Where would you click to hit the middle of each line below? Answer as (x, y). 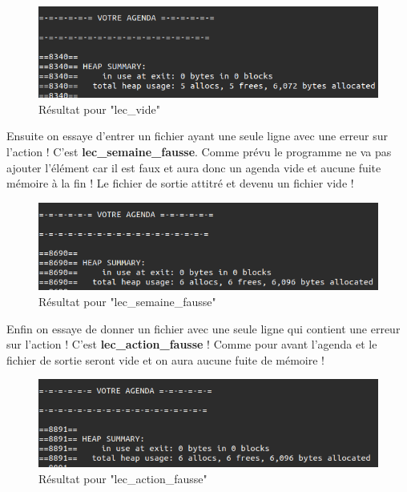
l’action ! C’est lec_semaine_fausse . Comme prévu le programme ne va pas (199, 152)
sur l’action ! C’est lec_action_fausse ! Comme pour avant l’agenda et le (192, 344)
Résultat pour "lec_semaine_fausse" (127, 301)
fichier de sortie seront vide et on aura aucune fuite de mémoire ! (165, 359)
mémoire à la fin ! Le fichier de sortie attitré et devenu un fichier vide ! (180, 183)
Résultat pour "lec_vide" (99, 109)
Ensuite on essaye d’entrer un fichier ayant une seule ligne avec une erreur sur (197, 136)
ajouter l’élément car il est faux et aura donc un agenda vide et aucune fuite (194, 167)
